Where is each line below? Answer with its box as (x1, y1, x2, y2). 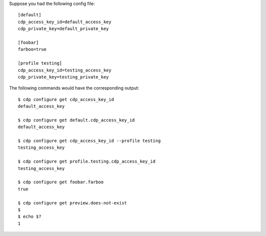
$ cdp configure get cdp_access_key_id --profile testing (18, 138, 161, 144)
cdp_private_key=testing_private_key (18, 74, 109, 80)
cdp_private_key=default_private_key (18, 26, 109, 32)
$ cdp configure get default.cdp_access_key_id (18, 117, 135, 123)
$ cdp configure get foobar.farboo (18, 179, 104, 185)
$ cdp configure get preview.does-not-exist (18, 200, 128, 205)
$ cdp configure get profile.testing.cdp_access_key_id (18, 159, 156, 165)
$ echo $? (18, 214, 41, 219)
